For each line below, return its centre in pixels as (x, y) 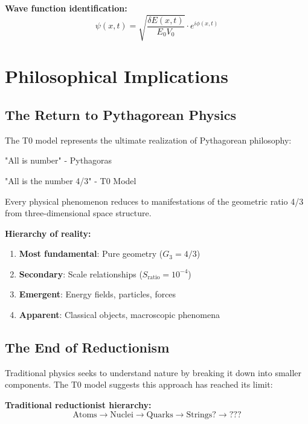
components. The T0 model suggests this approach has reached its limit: (139, 384)
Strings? (201, 415)
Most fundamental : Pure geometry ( (91, 253)
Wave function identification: (66, 8)
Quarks (160, 415)
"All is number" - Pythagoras (58, 160)
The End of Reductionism (87, 347)
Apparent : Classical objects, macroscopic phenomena (119, 315)
